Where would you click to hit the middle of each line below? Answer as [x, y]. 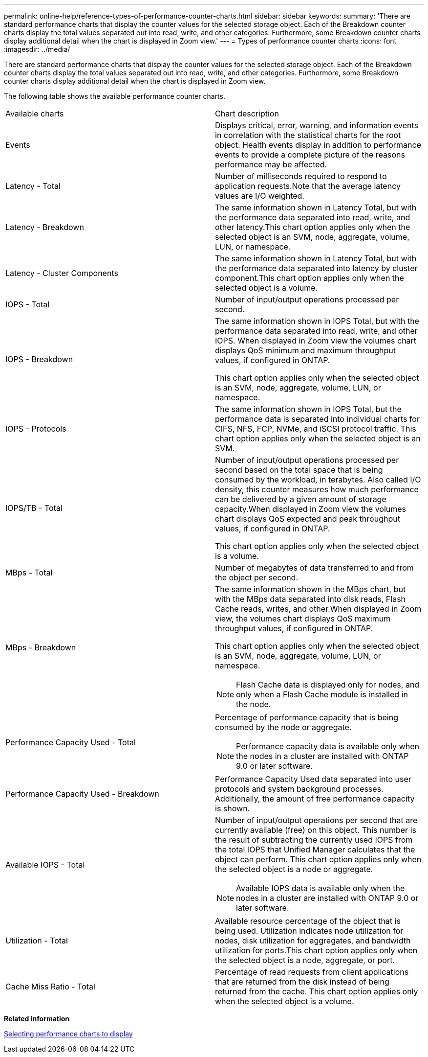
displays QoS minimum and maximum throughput [305, 350]
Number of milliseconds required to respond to [301, 176]
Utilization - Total [37, 941]
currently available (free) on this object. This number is [316, 830]
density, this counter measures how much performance [317, 489]
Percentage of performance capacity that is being [307, 717]
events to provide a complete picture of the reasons [310, 155]
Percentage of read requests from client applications [312, 972]
